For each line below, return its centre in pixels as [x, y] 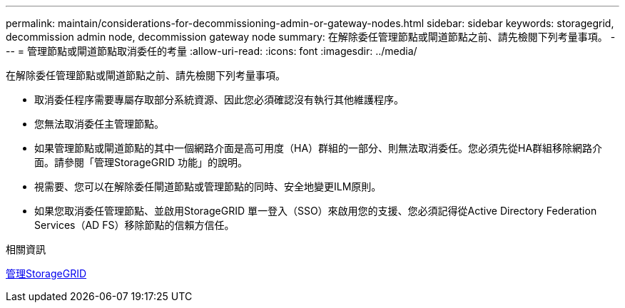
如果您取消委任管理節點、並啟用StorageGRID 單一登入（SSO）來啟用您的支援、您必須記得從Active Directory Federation [316, 211]
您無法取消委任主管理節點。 [99, 124]
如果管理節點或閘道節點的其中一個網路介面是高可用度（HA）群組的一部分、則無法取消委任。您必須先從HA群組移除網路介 [319, 148]
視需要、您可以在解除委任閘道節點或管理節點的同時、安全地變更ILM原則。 [208, 186]
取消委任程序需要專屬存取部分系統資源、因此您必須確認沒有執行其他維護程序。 [219, 99]
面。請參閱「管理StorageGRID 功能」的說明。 [141, 162]
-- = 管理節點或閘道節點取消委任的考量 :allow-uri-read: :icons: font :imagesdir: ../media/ [212, 51]
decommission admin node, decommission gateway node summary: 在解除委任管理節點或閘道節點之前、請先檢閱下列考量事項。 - [311, 37]
